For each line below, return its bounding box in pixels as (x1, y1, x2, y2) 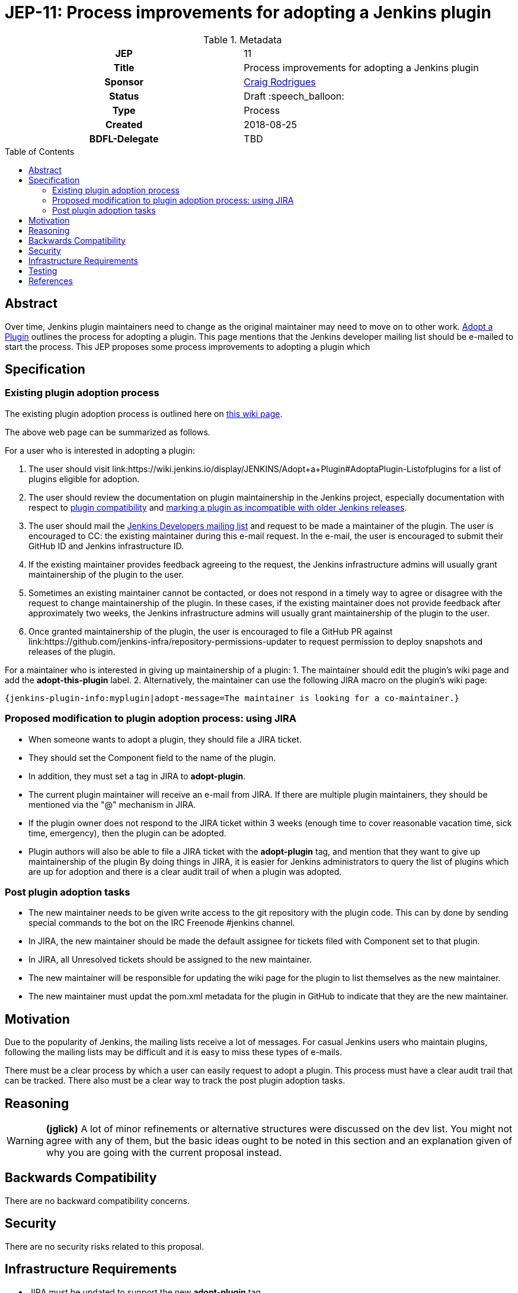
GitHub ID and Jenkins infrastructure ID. (28, 540, 184, 551)
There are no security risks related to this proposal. (5, 1241, 204, 1251)
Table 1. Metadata (203, 33, 282, 46)
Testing (28, 265, 57, 276)
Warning (7, 1135, 44, 1146)
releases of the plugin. (28, 646, 116, 657)
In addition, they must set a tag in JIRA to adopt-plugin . (28, 770, 246, 781)
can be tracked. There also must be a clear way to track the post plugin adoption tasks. (5, 1075, 346, 1086)
